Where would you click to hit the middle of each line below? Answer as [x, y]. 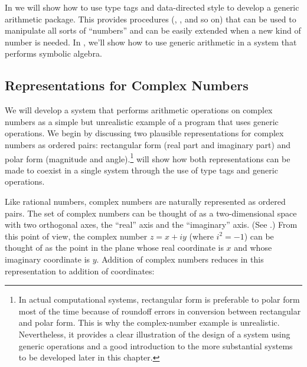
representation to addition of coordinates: [80, 271]
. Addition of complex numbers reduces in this [180, 259]
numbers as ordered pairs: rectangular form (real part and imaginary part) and [148, 144]
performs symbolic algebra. [53, 53]
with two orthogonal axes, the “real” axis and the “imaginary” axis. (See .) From [151, 225]
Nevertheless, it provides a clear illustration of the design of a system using [154, 334]
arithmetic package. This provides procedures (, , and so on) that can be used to [151, 19]
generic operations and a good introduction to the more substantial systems [156, 345]
